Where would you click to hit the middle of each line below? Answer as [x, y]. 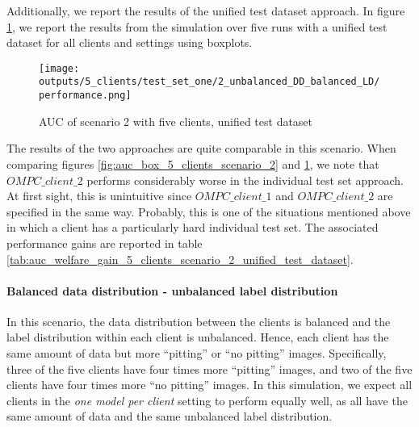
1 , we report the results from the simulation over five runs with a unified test [197, 26]
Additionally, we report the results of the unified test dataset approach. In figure [206, 10]
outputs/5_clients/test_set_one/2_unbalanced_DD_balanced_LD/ [209, 82]
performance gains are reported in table [105, 243]
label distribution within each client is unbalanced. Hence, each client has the [198, 337]
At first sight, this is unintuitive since [99, 196]
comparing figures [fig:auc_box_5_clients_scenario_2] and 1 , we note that [193, 163]
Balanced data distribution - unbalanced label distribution [172, 290]
